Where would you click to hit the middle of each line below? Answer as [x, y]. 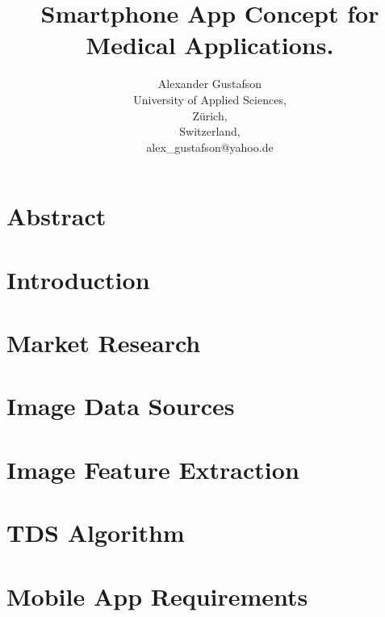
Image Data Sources [121, 406]
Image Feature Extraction [153, 469]
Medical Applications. [210, 45]
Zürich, [210, 115]
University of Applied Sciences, [210, 99]
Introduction [78, 279]
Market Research [104, 343]
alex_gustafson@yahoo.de [210, 147]
